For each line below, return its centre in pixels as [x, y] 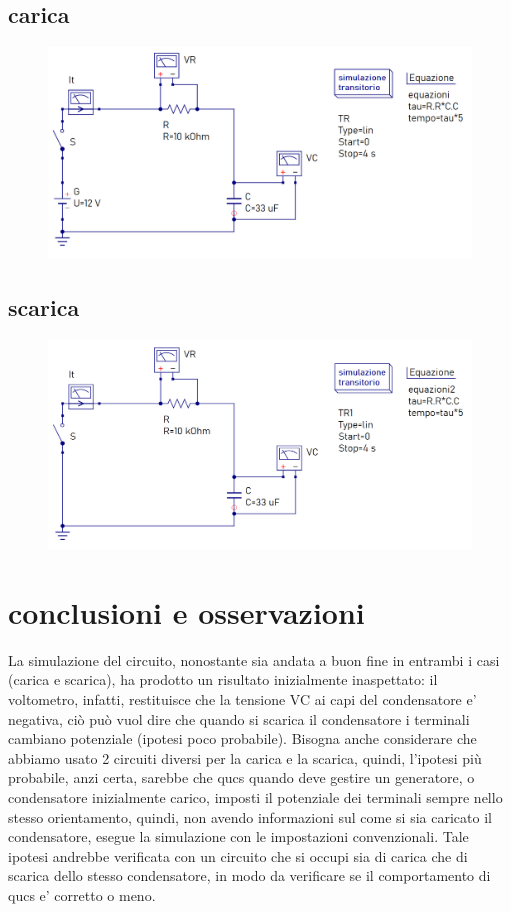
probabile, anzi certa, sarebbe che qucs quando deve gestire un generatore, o [241, 777]
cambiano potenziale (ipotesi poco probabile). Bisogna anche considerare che [242, 738]
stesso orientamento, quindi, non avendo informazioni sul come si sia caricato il [250, 816]
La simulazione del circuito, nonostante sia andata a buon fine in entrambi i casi [254, 659]
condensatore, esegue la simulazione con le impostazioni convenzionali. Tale [238, 836]
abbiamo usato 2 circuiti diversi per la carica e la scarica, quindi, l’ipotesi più [245, 757]
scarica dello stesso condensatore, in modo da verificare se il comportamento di [249, 875]
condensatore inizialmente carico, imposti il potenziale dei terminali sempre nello [255, 796]
